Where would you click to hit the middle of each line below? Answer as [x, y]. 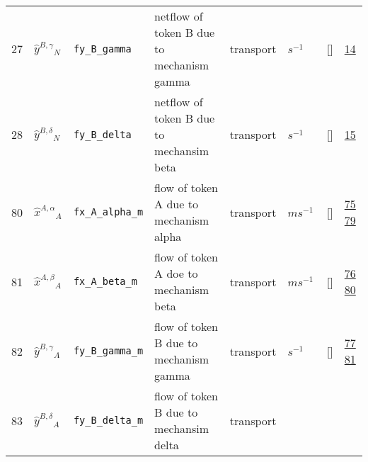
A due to [176, 204]
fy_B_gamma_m [108, 351]
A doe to [176, 273]
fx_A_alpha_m [108, 212]
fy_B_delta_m [108, 420]
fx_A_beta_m [105, 281]
